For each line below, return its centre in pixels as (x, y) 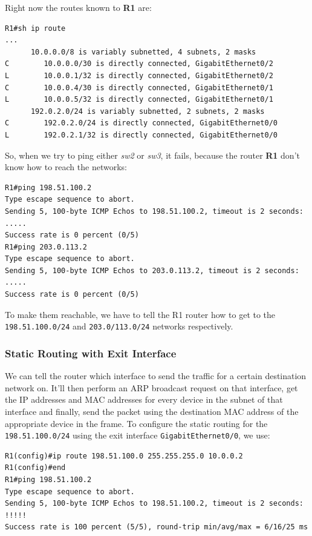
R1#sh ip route (35, 28)
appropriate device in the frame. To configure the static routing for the (136, 423)
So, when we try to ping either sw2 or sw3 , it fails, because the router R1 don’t (152, 155)
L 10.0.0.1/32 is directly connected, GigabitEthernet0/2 (139, 75)
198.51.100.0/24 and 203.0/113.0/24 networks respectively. (119, 326)
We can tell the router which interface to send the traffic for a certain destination (156, 376)
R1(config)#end (35, 468)
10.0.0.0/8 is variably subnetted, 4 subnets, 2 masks (143, 52)
